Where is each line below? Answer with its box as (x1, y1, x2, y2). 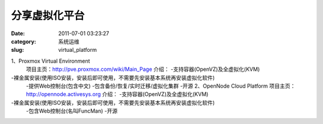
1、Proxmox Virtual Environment (11, 57, 90, 64)
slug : (11, 46, 24, 54)
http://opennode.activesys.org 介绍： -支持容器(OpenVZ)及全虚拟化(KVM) (26, 91, 209, 98)
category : (11, 38, 36, 45)
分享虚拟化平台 (11, 9, 85, 22)
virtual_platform (58, 46, 97, 54)
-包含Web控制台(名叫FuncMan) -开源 (26, 107, 118, 114)
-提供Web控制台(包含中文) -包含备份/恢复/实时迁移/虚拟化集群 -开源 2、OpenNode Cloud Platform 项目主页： (26, 82, 296, 89)
